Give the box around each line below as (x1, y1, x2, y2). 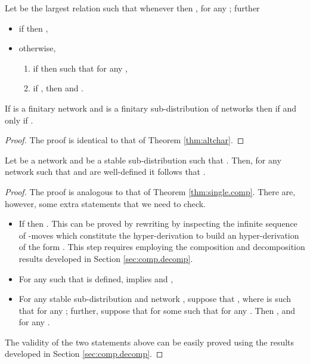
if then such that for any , (33, 61, 128, 74)
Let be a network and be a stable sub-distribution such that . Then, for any (5, 153, 281, 166)
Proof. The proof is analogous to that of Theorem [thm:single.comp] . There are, (5, 185, 296, 198)
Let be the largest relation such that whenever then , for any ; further (5, 2, 260, 14)
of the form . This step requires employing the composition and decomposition (18, 240, 305, 253)
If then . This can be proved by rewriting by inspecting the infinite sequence (18, 217, 297, 230)
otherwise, (18, 42, 56, 54)
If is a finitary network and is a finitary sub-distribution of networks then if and (5, 101, 297, 114)
